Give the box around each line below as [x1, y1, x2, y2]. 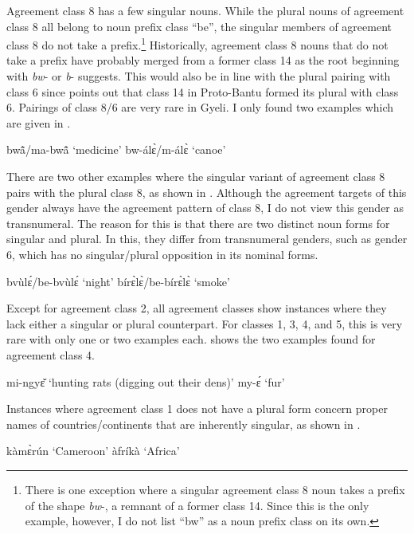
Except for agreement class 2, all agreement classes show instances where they [6, 300, 387, 316]
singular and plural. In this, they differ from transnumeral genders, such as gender [6, 230, 408, 247]
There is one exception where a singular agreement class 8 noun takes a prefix [25, 481, 405, 497]
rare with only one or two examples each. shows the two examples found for [6, 331, 376, 347]
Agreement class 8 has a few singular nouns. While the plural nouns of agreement [6, 2, 404, 18]
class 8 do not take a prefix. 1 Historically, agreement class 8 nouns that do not [6, 34, 389, 53]
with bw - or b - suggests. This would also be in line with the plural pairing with [6, 68, 391, 84]
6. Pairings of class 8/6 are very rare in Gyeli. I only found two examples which [6, 99, 394, 116]
